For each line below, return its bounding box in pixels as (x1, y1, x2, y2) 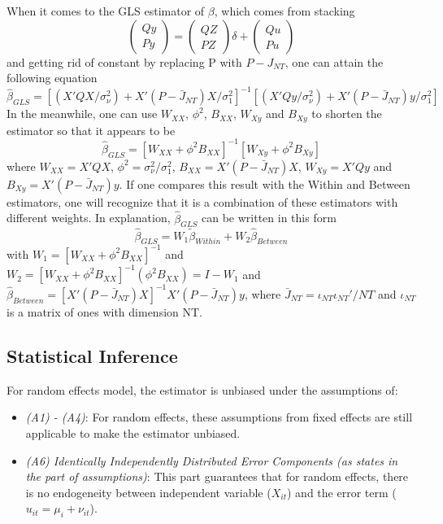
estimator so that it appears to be (7, 121, 176, 138)
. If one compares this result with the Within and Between (119, 175, 410, 192)
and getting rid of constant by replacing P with (7, 53, 242, 70)
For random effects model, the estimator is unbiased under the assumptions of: (7, 381, 398, 398)
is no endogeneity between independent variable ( (25, 483, 271, 500)
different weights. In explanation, (7, 209, 171, 226)
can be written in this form (202, 209, 337, 226)
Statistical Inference (7, 343, 178, 368)
